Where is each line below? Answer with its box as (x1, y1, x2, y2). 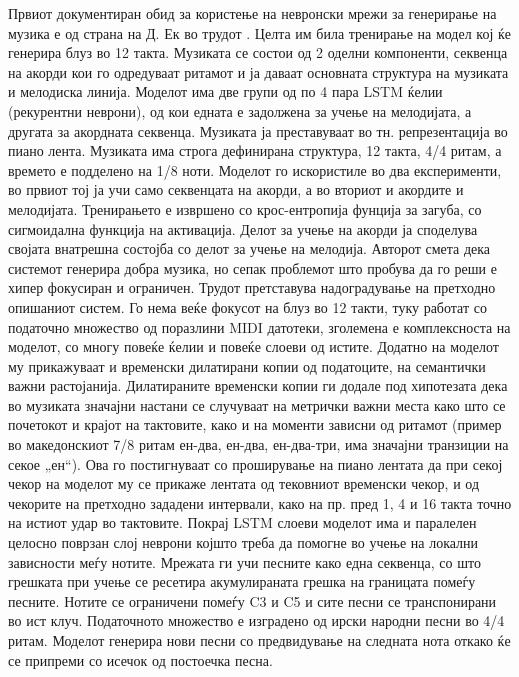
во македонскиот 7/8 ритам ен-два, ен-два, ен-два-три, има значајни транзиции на (8, 434, 509, 455)
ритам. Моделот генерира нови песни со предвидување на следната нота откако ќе (8, 630, 511, 650)
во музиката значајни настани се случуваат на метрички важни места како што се (8, 394, 506, 415)
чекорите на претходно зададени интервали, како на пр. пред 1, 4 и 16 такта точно (8, 492, 512, 513)
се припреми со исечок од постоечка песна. (8, 649, 273, 670)
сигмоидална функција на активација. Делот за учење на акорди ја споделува (8, 218, 478, 239)
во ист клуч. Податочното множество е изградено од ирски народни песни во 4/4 (8, 610, 505, 631)
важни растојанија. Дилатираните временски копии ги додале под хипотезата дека (8, 375, 508, 396)
